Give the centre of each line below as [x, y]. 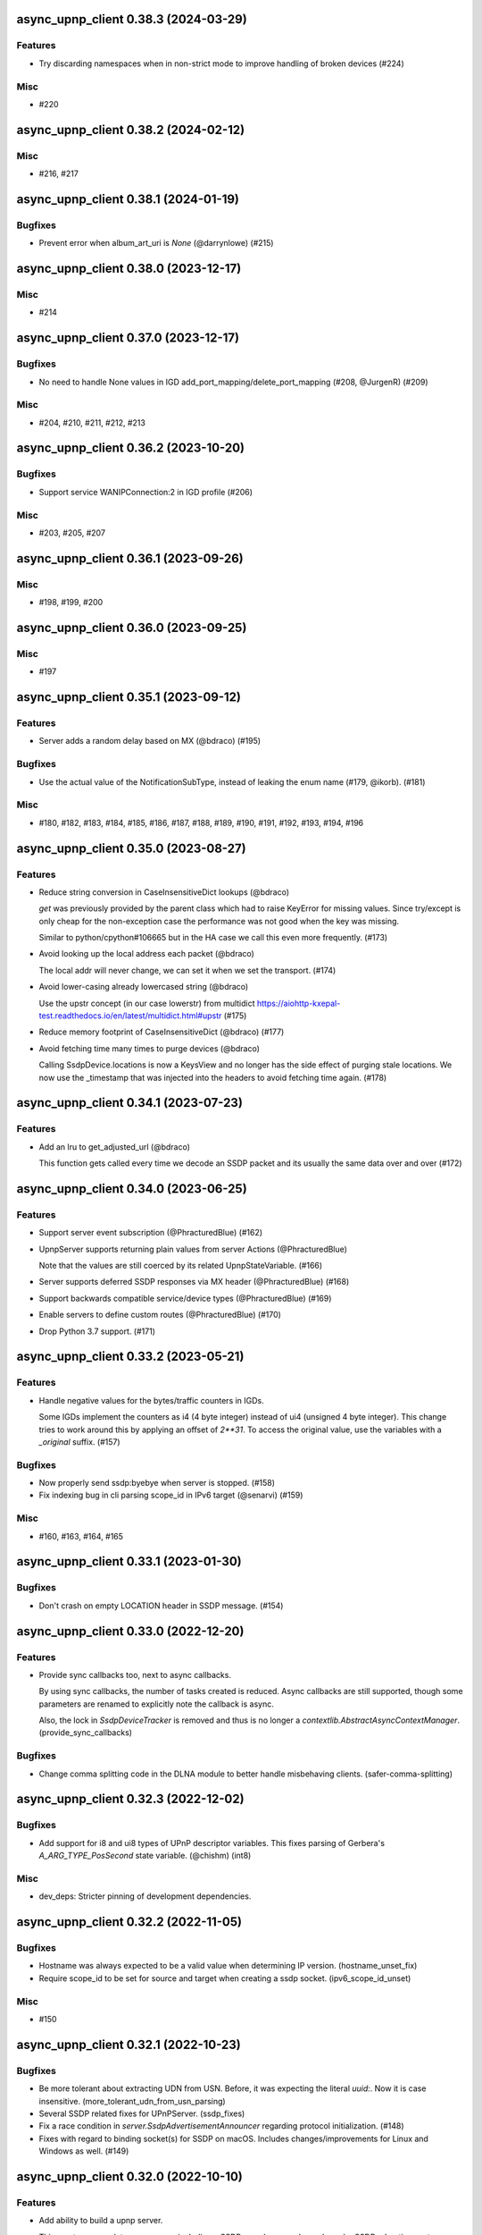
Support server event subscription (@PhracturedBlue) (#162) [151, 1233]
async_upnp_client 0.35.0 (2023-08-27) [131, 848]
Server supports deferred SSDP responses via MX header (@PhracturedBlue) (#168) [194, 1282]
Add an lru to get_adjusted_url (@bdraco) [115, 1147]
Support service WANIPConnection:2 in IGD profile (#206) [146, 492]
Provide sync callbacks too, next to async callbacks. [135, 1674]
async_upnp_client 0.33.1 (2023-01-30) [129, 1561]
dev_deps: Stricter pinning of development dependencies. [145, 1896]
